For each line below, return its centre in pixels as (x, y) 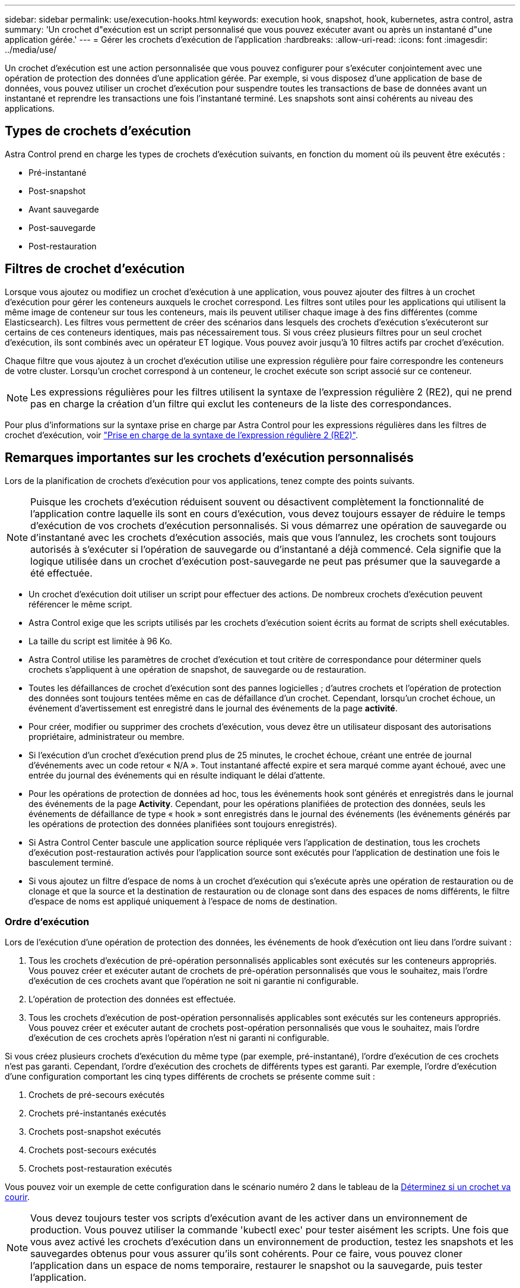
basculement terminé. (71, 862)
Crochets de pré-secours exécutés (97, 1095)
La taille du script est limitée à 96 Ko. (101, 641)
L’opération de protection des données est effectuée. (132, 999)
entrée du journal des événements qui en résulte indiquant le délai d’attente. (177, 775)
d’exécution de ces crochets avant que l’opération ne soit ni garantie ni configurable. (194, 981)
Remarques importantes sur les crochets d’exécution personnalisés (209, 458)
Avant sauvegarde (64, 209)
